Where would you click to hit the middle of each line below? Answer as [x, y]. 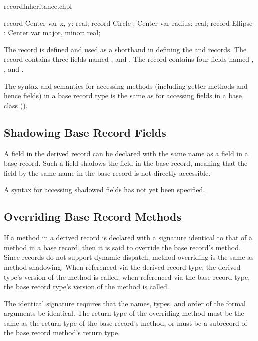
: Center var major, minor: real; [52, 33]
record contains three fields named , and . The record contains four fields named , [129, 59]
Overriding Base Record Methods [93, 217]
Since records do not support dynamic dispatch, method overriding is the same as [129, 257]
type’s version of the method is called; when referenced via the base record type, [127, 277]
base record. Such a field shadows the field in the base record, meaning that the [126, 163]
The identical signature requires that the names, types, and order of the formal [125, 303]
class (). [16, 105]
